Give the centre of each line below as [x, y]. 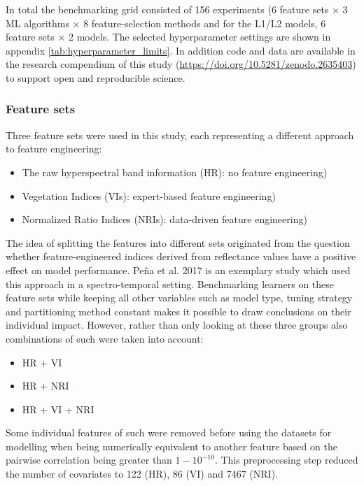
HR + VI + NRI [58, 409]
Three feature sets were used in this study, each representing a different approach [180, 135]
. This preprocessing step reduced [286, 460]
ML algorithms [37, 23]
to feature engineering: [54, 149]
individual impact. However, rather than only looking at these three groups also [177, 325]
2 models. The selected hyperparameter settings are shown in [200, 37]
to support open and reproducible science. [96, 77]
